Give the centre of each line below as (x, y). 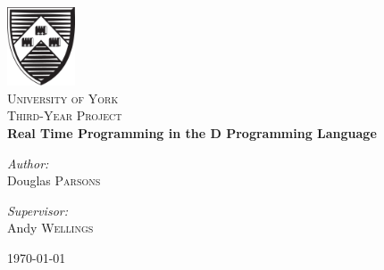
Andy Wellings (50, 228)
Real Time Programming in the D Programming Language (192, 132)
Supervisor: (38, 210)
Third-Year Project (65, 115)
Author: (28, 163)
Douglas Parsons (54, 180)
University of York (63, 98)
